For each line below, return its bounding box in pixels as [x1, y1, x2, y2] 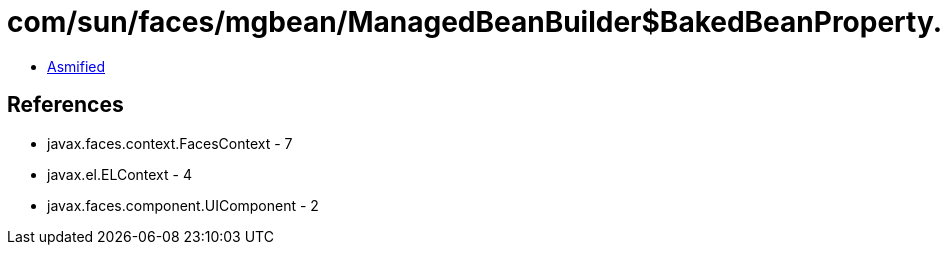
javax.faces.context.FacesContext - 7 [47, 134, 293, 152]
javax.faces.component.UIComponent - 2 [47, 196, 319, 214]
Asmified [47, 57, 106, 75]
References [7, 92, 124, 118]
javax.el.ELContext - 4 [47, 165, 192, 183]
